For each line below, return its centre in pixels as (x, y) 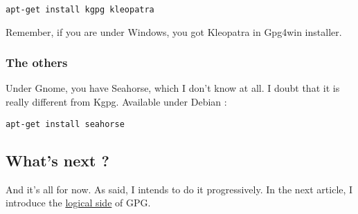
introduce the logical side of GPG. (78, 203)
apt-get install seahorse (65, 124)
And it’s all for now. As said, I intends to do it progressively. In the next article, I (179, 189)
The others (37, 62)
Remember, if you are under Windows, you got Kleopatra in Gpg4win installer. (174, 31)
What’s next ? (57, 160)
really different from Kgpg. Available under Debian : (116, 102)
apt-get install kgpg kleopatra (80, 10)
